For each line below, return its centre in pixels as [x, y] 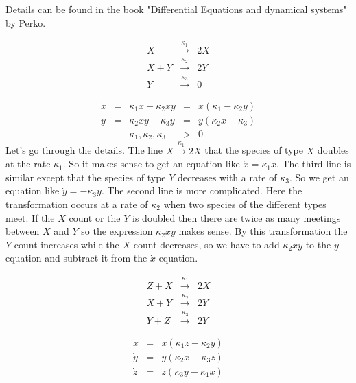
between [23, 231]
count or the [95, 217]
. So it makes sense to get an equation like [151, 164]
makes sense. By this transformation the [263, 231]
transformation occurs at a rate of [77, 204]
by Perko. [26, 22]
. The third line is [313, 164]
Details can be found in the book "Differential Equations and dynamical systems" [176, 9]
